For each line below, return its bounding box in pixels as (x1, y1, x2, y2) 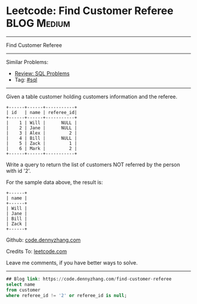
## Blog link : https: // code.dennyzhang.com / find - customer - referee (6, 276, 172, 282)
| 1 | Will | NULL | (6, 119, 77, 126)
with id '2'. (6, 167, 31, 174)
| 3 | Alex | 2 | (6, 130, 77, 136)
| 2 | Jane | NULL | (6, 125, 77, 131)
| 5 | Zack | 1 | (6, 140, 77, 146)
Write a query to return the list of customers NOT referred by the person (6, 161, 181, 168)
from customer (6, 287, 41, 293)
